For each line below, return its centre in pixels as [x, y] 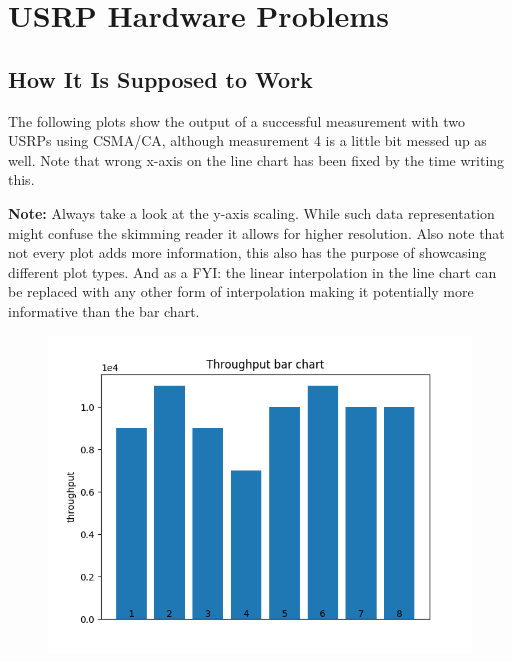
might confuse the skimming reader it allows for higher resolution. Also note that [256, 232]
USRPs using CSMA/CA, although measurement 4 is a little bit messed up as [247, 140]
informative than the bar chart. [104, 310]
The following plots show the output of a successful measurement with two [237, 120]
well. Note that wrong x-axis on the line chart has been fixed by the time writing [256, 159]
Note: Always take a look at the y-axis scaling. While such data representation [251, 212]
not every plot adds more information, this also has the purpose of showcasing [247, 252]
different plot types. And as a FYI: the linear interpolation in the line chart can [252, 271]
